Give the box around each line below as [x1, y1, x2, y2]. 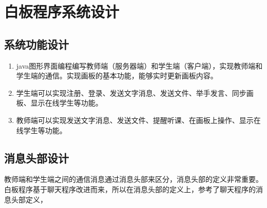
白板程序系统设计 [4, 1, 120, 22]
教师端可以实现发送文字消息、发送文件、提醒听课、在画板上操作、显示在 [16, 114, 261, 125]
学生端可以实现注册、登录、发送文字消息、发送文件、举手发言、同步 [16, 87, 246, 98]
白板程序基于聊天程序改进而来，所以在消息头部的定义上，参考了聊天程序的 [4, 183, 256, 194]
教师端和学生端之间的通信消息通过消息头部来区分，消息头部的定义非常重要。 [4, 174, 263, 184]
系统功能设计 [4, 36, 69, 52]
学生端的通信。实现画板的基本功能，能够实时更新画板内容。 [16, 70, 218, 81]
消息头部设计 [4, 150, 69, 165]
